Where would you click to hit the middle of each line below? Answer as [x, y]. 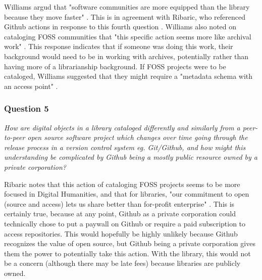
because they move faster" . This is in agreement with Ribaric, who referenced [125, 16]
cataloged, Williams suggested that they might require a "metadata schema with [128, 76]
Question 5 [27, 108]
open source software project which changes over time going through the [138, 137]
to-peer [15, 137]
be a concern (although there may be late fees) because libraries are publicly [122, 263]
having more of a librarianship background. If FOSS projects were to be [115, 66]
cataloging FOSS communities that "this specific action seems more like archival [128, 36]
